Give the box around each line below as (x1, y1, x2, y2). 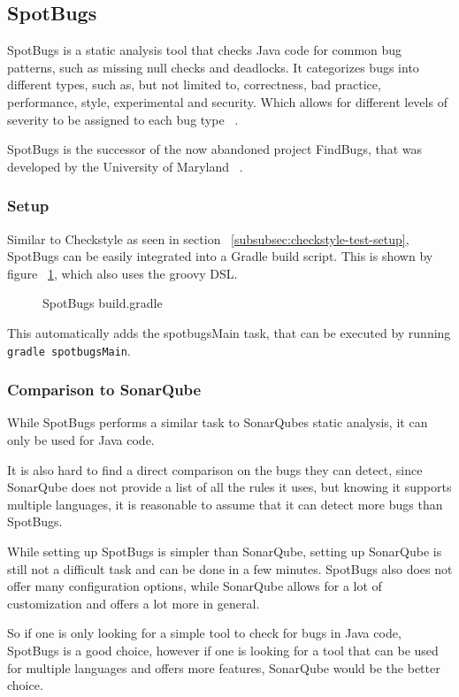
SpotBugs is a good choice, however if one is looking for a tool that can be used (7, 640, 439, 659)
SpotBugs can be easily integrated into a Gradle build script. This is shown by (7, 247, 433, 265)
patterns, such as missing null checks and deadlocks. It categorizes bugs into (7, 57, 419, 76)
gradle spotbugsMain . (7, 341, 131, 359)
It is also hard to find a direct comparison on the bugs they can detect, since (7, 460, 423, 479)
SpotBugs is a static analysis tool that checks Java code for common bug (7, 41, 402, 59)
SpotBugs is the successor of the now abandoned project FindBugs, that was (7, 140, 423, 158)
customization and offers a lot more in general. (7, 594, 260, 612)
